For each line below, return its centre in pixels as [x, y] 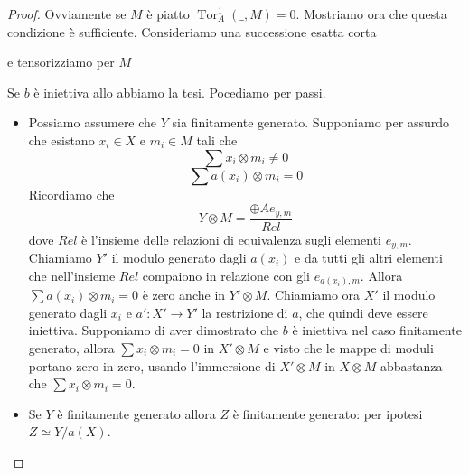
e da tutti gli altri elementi [369, 258]
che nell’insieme [72, 275]
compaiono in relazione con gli [226, 275]
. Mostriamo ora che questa [371, 14]
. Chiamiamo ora [314, 295]
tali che [217, 140]
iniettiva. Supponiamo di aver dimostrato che [154, 330]
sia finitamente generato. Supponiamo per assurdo [310, 122]
